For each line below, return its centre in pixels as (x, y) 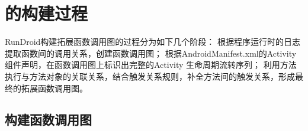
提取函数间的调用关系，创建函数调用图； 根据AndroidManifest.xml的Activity (151, 53)
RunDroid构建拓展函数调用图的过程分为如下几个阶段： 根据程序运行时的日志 (153, 42)
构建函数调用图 (48, 119)
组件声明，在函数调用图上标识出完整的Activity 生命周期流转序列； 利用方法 (151, 65)
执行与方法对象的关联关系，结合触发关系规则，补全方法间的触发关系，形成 (150, 76)
